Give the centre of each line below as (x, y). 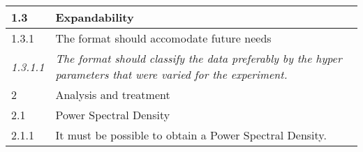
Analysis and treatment (113, 94)
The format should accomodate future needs (163, 38)
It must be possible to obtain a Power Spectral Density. (191, 135)
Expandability (95, 17)
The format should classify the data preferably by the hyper (199, 58)
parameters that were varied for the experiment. (171, 74)
